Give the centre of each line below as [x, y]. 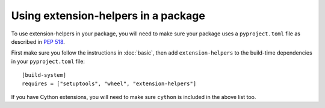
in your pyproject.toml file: [48, 61]
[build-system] [44, 75]
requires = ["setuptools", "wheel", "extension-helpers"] [109, 83]
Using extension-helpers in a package [108, 16]
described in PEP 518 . [38, 41]
